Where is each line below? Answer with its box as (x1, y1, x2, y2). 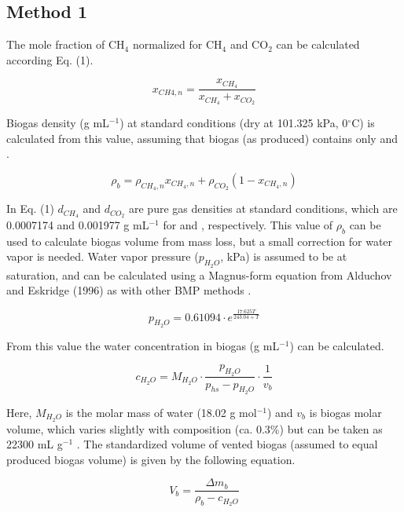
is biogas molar (309, 404, 382, 420)
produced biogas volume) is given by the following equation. (6, 451, 296, 467)
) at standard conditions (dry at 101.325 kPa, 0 (119, 115, 348, 131)
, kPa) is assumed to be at (220, 248, 347, 265)
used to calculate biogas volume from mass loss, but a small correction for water (6, 232, 393, 249)
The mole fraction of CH (6, 36, 125, 53)
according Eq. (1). (6, 51, 94, 68)
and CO (230, 36, 269, 53)
